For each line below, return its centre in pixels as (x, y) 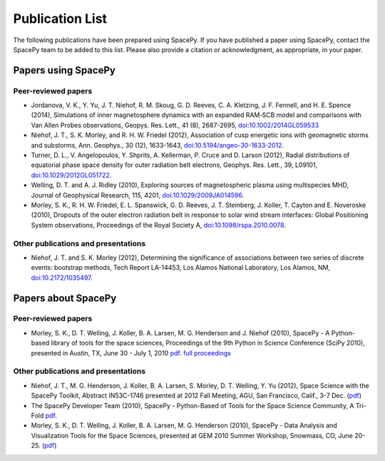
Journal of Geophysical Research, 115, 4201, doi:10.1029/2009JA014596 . (138, 195)
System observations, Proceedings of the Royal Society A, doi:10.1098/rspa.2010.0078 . (159, 225)
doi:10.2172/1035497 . (62, 278)
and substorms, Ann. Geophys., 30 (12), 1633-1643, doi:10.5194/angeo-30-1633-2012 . (158, 145)
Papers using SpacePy (64, 70)
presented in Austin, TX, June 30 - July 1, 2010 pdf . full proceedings (131, 353)
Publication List (60, 19)
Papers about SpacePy (65, 298)
